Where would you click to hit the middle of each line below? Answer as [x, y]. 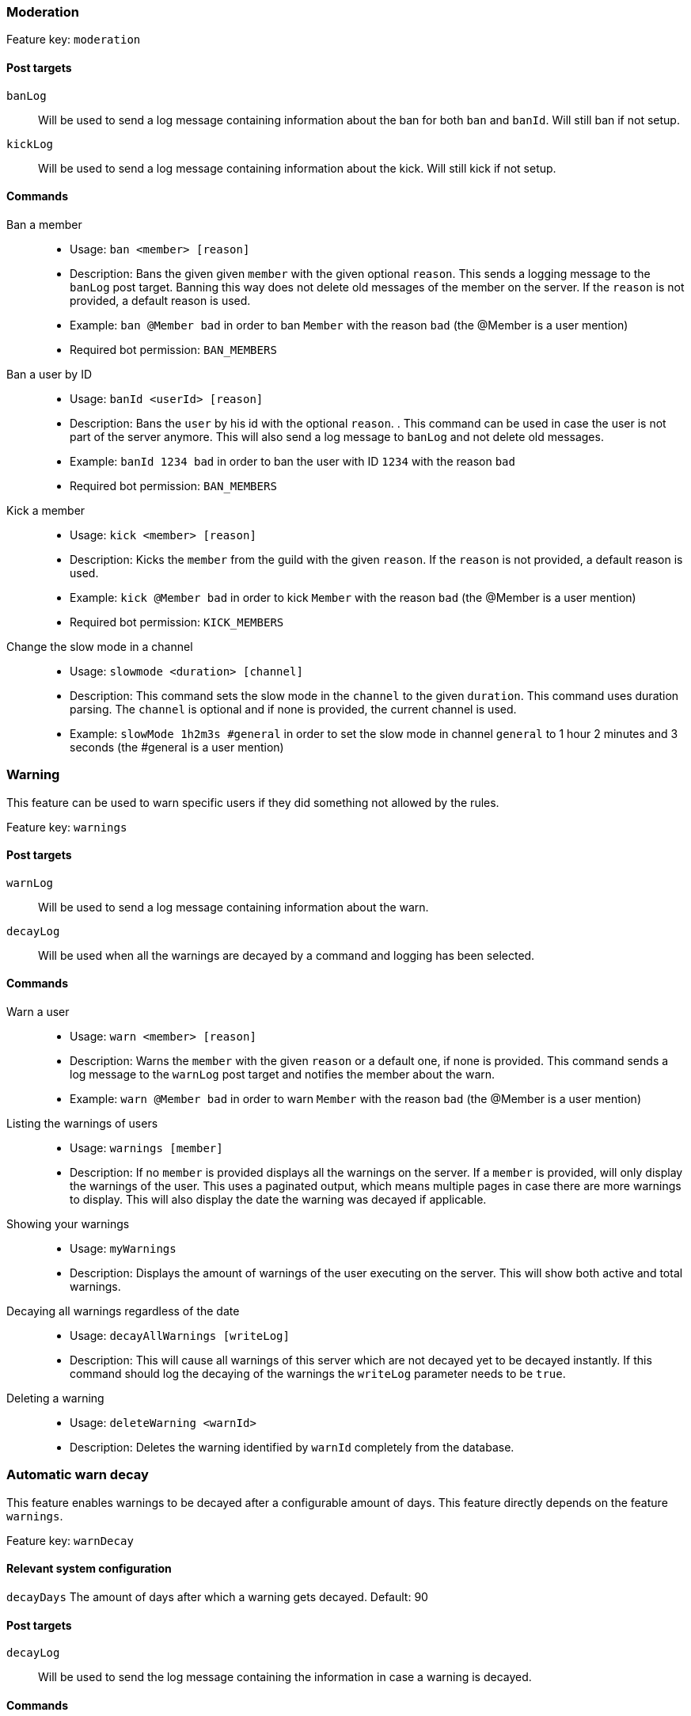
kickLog [30, 144]
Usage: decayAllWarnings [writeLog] [180, 1336]
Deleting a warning [55, 1398]
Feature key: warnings [67, 827]
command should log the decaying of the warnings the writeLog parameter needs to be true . [318, 1374]
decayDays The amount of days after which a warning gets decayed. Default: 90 [217, 1596]
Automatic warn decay [78, 1475]
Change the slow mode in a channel [100, 646]
